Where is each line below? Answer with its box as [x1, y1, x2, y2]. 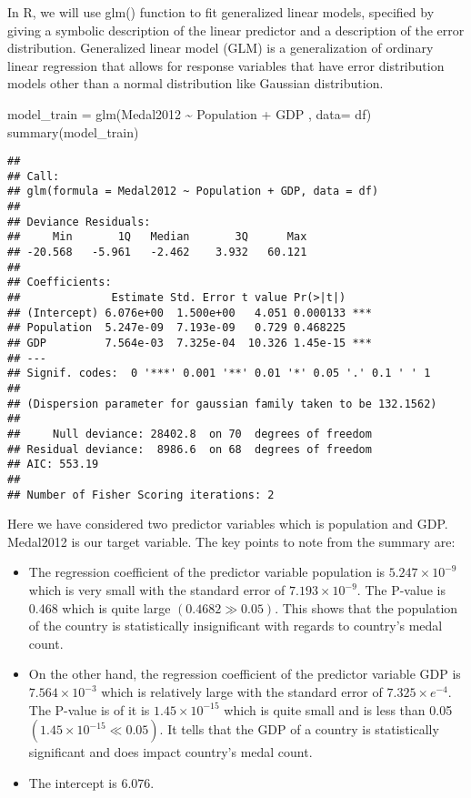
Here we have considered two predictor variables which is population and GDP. [7, 514, 448, 533]
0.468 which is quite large [28, 598, 171, 617]
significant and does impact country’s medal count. [28, 742, 313, 762]
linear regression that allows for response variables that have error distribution [7, 56, 445, 75]
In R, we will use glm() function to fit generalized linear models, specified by [7, 3, 435, 21]
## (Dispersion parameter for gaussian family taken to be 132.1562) [7, 397, 437, 410]
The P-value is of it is [28, 700, 150, 719]
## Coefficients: [7, 276, 112, 289]
